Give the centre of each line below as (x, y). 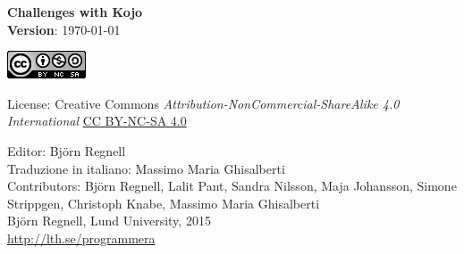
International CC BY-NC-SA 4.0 (97, 121)
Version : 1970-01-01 (64, 29)
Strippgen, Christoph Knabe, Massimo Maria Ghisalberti (164, 203)
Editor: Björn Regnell (67, 150)
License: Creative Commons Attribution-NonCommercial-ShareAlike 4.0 (203, 103)
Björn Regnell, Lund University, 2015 (109, 221)
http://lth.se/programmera (81, 238)
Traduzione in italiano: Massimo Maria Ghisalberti (146, 168)
